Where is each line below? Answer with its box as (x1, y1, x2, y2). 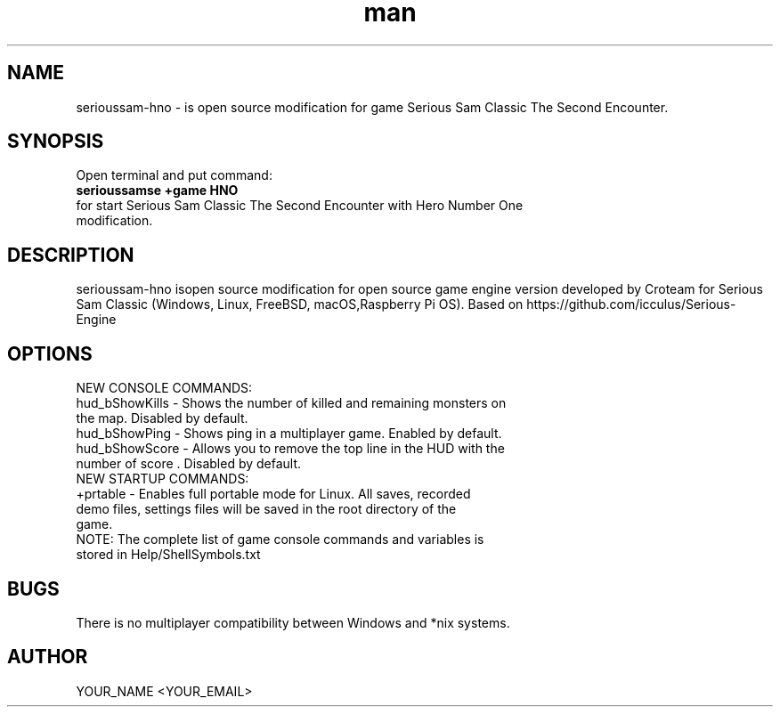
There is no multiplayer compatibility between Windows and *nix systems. (76, 614, 510, 630)
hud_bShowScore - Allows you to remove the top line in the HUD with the (76, 441, 505, 457)
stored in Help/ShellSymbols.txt (76, 547, 261, 563)
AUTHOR (7, 645, 88, 669)
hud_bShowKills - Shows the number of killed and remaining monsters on (76, 395, 507, 411)
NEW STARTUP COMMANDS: (76, 471, 249, 487)
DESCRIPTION (7, 243, 134, 266)
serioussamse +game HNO (76, 183, 239, 199)
